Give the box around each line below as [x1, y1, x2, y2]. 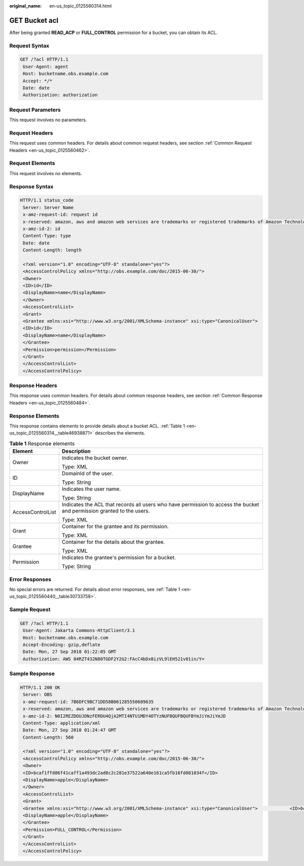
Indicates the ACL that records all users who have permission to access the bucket [61, 501, 259, 508]
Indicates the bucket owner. [61, 454, 128, 461]
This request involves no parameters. [9, 117, 87, 123]
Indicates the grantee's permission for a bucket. [61, 554, 176, 561]
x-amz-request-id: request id [23, 212, 98, 218]
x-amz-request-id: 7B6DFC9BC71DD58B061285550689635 [23, 698, 154, 705]
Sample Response [9, 670, 55, 677]
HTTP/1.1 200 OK [20, 684, 61, 690]
